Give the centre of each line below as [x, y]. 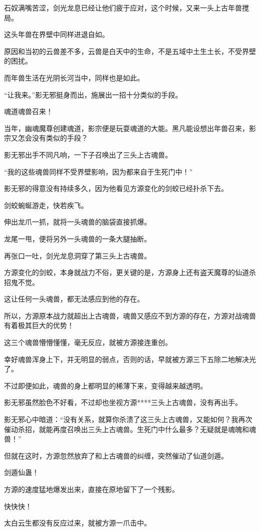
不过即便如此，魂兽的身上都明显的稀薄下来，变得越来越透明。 [105, 385]
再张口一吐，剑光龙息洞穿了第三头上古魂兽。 [77, 255]
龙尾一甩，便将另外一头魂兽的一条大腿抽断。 [77, 238]
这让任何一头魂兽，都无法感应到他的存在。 [74, 299]
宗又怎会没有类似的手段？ [46, 138]
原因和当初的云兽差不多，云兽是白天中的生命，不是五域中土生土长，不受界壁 [130, 51]
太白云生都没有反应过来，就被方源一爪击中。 [77, 523]
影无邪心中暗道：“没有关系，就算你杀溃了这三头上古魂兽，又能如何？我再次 [128, 419]
